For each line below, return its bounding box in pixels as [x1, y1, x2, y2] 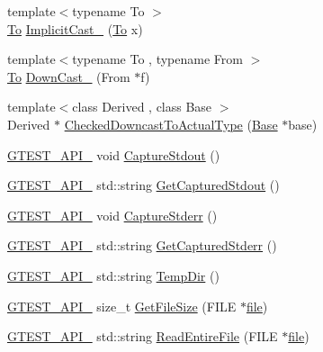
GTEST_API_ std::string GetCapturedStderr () [7, 236, 277, 255]
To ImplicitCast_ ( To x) [7, 19, 143, 38]
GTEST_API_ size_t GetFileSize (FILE [7, 296, 237, 315]
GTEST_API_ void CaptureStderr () [7, 205, 218, 224]
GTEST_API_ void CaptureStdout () [7, 145, 220, 164]
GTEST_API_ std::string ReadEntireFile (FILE [7, 327, 278, 346]
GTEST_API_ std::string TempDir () [7, 266, 220, 284]
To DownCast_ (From [7, 67, 130, 86]
